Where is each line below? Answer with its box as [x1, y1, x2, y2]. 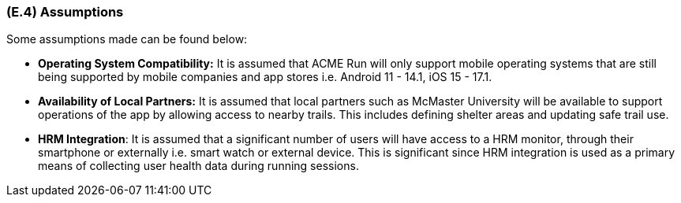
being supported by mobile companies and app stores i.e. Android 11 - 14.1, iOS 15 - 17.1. [38, 70, 492, 84]
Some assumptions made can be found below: [6, 32, 248, 46]
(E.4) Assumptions [6, 4, 124, 20]
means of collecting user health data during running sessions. [38, 159, 359, 173]
